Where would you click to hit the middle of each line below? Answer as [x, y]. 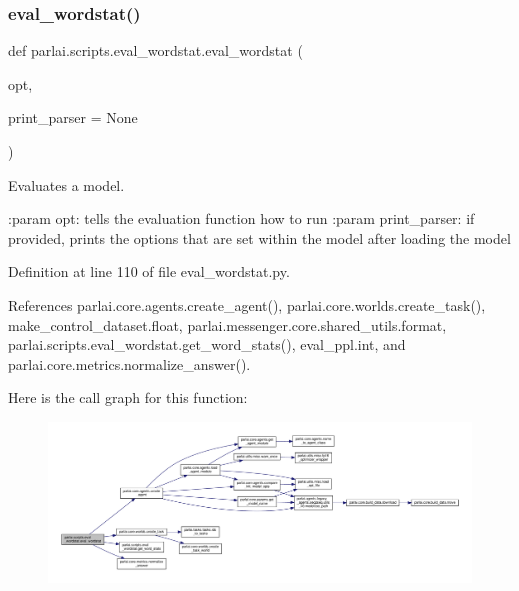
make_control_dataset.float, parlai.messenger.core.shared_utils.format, [227, 324]
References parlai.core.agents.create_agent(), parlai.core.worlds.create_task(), [247, 304]
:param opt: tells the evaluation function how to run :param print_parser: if [241, 218]
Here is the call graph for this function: [128, 397]
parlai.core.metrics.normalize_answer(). [129, 363]
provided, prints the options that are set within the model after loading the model [259, 237]
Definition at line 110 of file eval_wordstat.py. [149, 271]
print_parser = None [73, 117]
